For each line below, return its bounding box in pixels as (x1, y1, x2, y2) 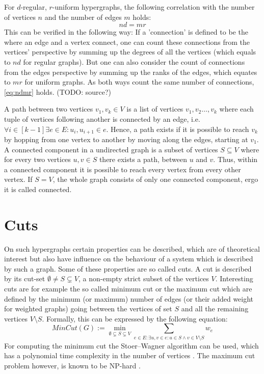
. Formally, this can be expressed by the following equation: (42, 313, 228, 324)
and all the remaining (181, 303, 249, 314)
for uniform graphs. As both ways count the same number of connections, (24, 76, 254, 87)
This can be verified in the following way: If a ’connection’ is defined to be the (4, 26, 248, 37)
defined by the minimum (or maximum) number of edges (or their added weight (4, 293, 254, 304)
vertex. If (4, 174, 33, 184)
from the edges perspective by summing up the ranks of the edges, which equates (4, 66, 257, 77)
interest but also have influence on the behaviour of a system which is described (4, 253, 253, 264)
